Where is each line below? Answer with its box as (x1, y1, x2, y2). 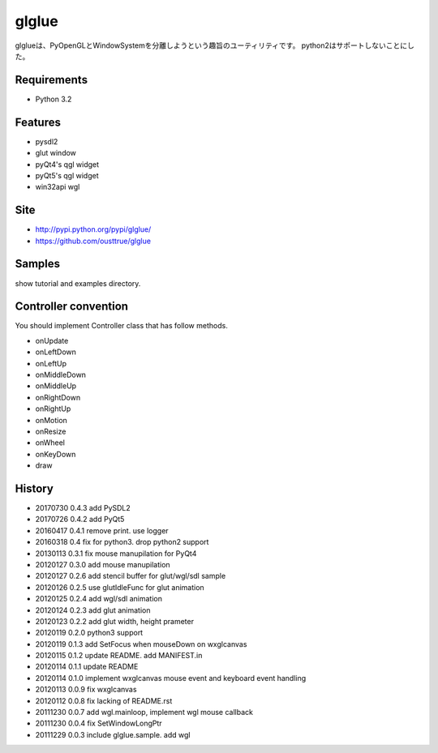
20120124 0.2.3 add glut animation (35, 605, 151, 615)
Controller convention (15, 300, 129, 314)
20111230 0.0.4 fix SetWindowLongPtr (35, 718, 162, 729)
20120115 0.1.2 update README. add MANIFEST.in (35, 651, 203, 661)
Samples (15, 257, 61, 271)
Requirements (15, 73, 88, 87)
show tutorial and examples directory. (15, 278, 141, 288)
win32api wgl (35, 182, 80, 192)
